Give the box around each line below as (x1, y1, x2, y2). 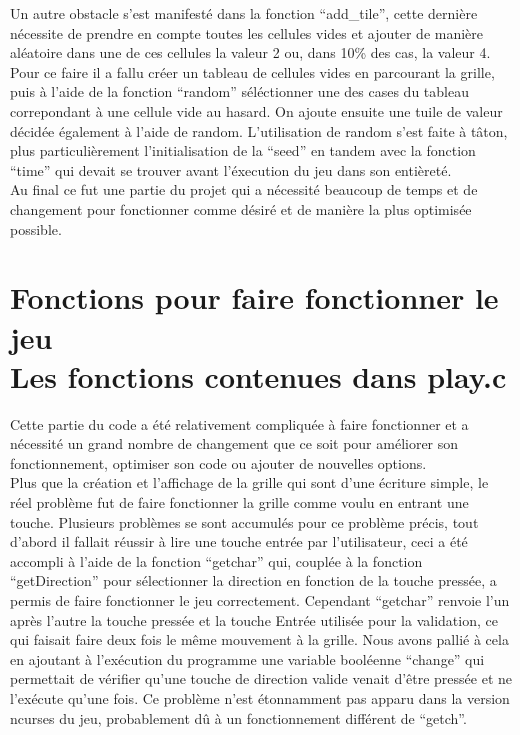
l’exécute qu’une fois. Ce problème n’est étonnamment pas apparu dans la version (10, 687, 510, 708)
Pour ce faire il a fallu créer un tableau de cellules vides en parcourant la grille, (10, 61, 495, 82)
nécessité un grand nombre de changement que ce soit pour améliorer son (10, 433, 459, 454)
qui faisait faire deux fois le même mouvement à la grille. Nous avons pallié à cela (10, 629, 509, 650)
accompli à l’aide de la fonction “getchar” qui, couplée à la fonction (10, 550, 423, 571)
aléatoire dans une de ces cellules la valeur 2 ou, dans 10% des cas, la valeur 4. (10, 42, 491, 63)
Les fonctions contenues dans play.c (10, 355, 507, 396)
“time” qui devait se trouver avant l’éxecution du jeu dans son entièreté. (10, 159, 452, 180)
